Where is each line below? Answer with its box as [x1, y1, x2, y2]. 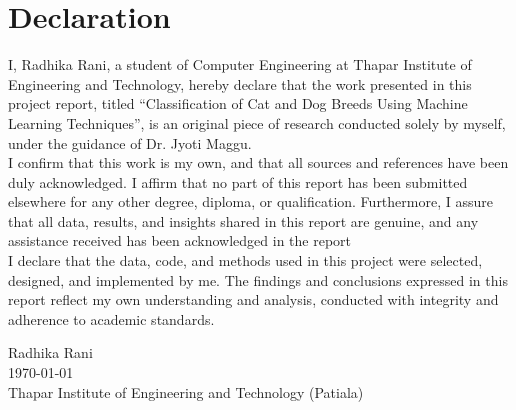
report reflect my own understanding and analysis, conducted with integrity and [8, 289, 499, 310]
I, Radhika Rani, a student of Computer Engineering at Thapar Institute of [8, 54, 472, 75]
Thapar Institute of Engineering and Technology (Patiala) [8, 381, 364, 402]
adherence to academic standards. [8, 308, 215, 329]
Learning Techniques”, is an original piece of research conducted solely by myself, [8, 112, 506, 133]
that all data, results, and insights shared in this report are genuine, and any [8, 210, 479, 231]
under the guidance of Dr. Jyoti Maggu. [8, 132, 252, 153]
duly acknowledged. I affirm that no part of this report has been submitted [8, 171, 468, 192]
